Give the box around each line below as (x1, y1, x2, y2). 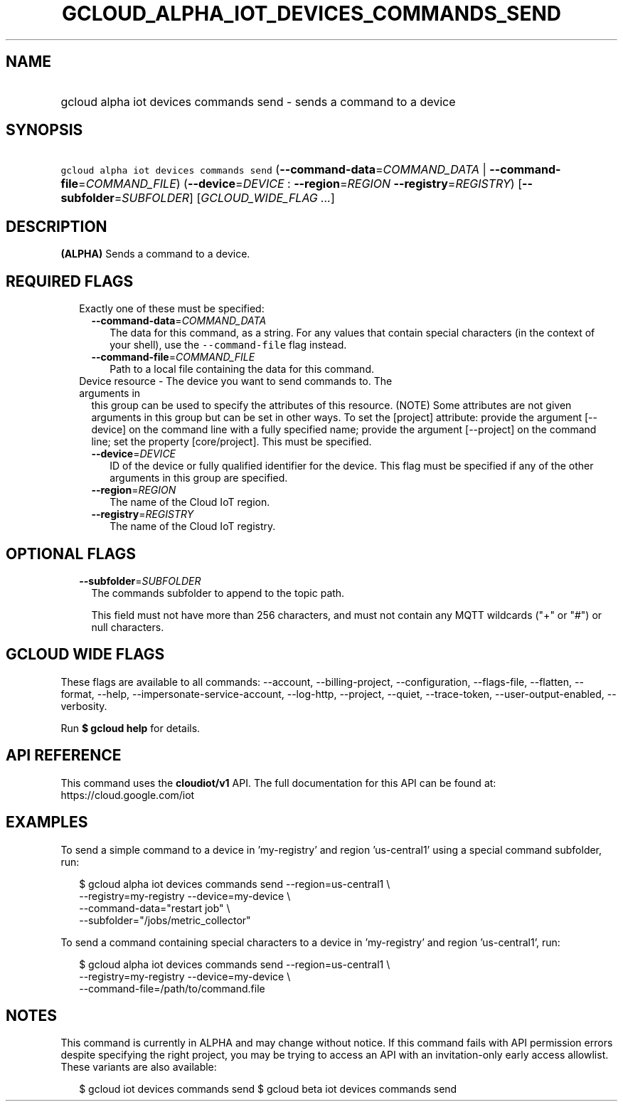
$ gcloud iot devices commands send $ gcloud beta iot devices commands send (79, 1083, 457, 1096)
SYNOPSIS (6, 121, 83, 139)
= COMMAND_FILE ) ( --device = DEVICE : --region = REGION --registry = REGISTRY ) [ (78, 176, 522, 191)
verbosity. (60, 699, 107, 712)
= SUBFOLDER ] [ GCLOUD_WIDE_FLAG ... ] (114, 191, 335, 206)
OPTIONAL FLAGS (6, 544, 136, 563)
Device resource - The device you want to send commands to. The (79, 375, 393, 388)
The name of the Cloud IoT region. (110, 496, 270, 509)
